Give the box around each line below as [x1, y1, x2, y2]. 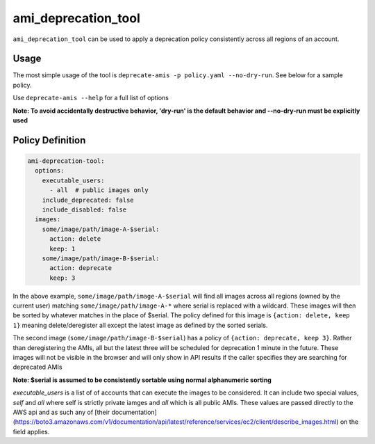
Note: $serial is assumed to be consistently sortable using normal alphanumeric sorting [12, 376, 272, 384]
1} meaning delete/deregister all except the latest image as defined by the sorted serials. [12, 321, 268, 329]
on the [340, 418, 359, 426]
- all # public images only [49, 187, 149, 194]
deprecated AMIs [12, 363, 62, 372]
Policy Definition [12, 134, 86, 146]
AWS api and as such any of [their [12, 408, 110, 416]
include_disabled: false [42, 205, 127, 214]
